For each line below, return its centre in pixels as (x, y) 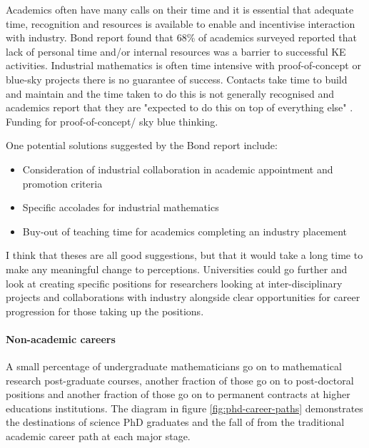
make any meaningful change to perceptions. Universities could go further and (177, 269)
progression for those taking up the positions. (105, 311)
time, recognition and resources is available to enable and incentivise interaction (181, 23)
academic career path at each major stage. (98, 436)
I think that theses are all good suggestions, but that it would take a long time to (184, 255)
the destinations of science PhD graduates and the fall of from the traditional (175, 422)
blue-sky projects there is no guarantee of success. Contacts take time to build (177, 79)
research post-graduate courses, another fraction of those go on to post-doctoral (180, 380)
